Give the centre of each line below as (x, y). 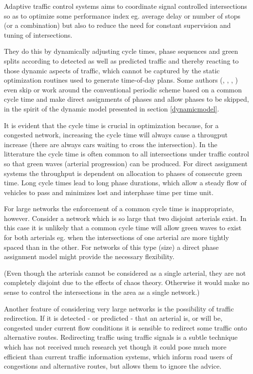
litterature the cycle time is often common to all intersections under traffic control (126, 154)
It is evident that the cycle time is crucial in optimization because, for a (111, 125)
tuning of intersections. (38, 34)
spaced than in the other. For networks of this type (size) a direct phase (111, 247)
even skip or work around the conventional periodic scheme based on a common (123, 89)
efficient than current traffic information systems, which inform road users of (118, 356)
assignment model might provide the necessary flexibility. (89, 256)
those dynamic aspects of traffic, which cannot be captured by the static (112, 70)
